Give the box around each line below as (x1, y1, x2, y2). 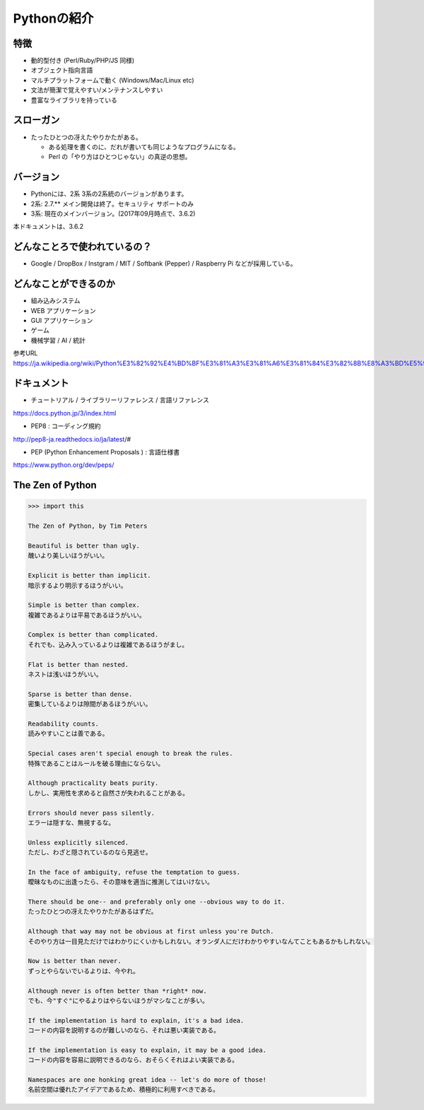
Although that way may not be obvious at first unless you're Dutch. (28, 928, 274, 935)
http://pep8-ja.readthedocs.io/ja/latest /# (13, 435, 131, 443)
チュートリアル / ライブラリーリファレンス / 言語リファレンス (30, 396, 210, 404)
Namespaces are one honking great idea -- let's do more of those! (28, 1076, 267, 1084)
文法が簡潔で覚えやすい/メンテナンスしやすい (30, 85, 163, 95)
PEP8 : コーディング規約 (30, 422, 101, 430)
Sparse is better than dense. (28, 690, 133, 698)
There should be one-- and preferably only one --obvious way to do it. (28, 898, 285, 906)
